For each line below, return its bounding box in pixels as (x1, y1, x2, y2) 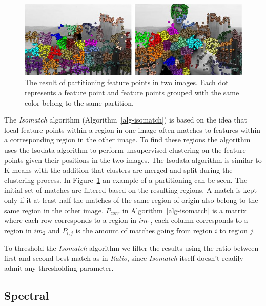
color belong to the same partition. (25, 97, 134, 108)
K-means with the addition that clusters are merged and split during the (4, 165, 233, 175)
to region (219, 225, 248, 235)
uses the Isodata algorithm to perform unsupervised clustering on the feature (4, 144, 246, 155)
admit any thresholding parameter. (4, 262, 114, 273)
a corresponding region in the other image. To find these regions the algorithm (4, 134, 251, 145)
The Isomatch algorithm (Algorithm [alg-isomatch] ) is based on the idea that (4, 114, 247, 125)
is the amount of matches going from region (75, 225, 213, 235)
